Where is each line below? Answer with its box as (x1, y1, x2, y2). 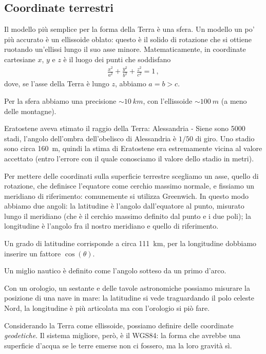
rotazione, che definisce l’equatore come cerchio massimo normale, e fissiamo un (4, 180, 254, 191)
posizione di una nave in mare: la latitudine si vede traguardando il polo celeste (4, 292, 254, 303)
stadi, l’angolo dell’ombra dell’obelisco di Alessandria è (4, 133, 177, 143)
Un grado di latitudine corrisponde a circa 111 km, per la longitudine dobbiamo (4, 238, 257, 249)
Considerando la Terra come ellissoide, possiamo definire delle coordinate (4, 320, 234, 330)
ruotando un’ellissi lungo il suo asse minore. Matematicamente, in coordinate (4, 44, 246, 54)
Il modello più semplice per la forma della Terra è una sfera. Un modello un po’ (4, 24, 255, 34)
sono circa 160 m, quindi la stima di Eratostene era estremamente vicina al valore (4, 143, 262, 154)
